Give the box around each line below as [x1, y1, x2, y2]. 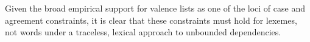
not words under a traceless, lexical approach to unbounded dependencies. [5, 26, 281, 38]
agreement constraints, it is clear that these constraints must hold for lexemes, [5, 13, 297, 26]
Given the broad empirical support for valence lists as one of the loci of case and [5, 2, 305, 14]
